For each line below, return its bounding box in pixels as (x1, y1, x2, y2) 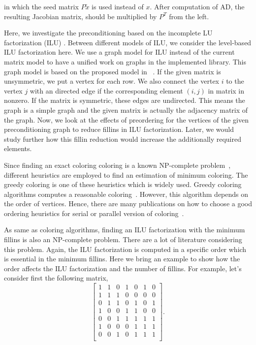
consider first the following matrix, (4, 273, 108, 283)
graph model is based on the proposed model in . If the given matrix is (4, 66, 221, 76)
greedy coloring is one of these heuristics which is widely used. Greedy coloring (4, 179, 242, 189)
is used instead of (92, 1, 144, 11)
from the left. (169, 11, 209, 21)
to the (226, 76, 244, 86)
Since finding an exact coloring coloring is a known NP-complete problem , (4, 159, 231, 170)
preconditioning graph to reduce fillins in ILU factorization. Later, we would (4, 124, 234, 134)
